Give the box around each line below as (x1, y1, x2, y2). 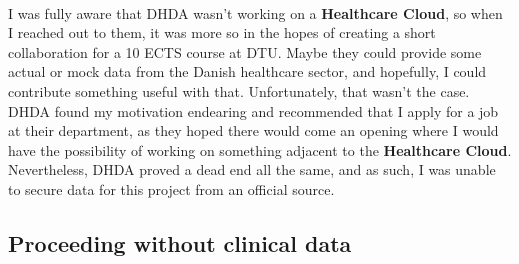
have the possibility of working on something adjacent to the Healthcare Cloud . (8, 139, 512, 160)
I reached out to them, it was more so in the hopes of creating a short (8, 22, 436, 43)
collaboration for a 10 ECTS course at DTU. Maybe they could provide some (8, 41, 482, 62)
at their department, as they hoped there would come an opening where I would (8, 120, 499, 141)
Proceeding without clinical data (8, 227, 352, 258)
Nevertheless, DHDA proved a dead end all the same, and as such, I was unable (8, 159, 496, 180)
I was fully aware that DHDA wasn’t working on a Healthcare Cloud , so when (8, 2, 503, 23)
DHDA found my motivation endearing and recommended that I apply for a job (8, 100, 499, 121)
